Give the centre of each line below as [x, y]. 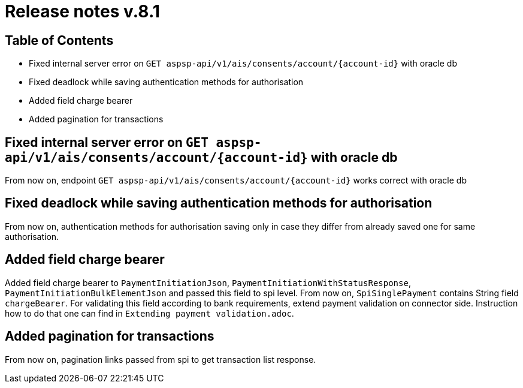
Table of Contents [59, 40]
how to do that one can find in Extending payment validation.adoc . [149, 313]
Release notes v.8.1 [82, 11]
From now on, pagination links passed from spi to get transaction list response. [161, 359]
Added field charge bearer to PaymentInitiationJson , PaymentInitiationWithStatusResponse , [208, 282]
